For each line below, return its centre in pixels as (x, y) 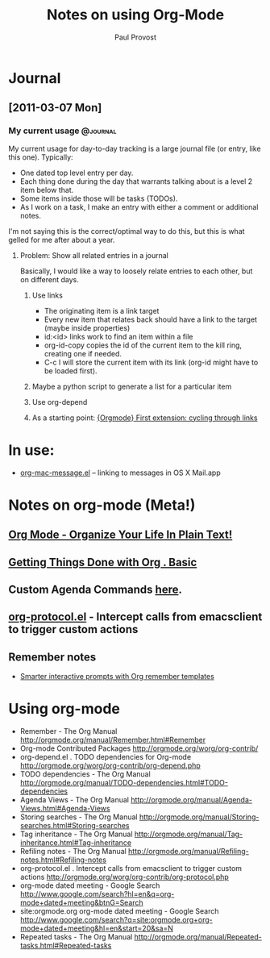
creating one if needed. (83, 353)
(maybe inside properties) (87, 327)
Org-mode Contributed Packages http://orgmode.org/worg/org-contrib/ (139, 748)
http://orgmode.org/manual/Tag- (189, 834)
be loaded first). (71, 371)
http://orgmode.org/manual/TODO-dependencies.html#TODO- (124, 783)
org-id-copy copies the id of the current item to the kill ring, (143, 345)
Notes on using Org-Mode (135, 15)
